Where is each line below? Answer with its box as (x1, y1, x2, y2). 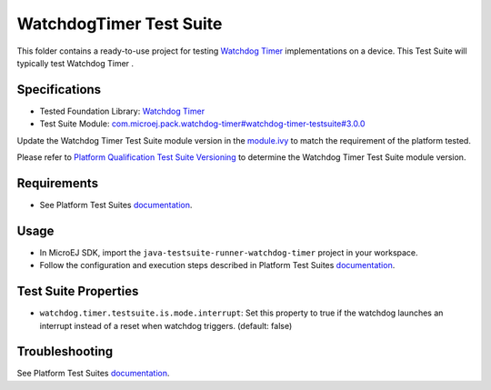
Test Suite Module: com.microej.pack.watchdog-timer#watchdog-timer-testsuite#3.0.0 (39, 118, 366, 129)
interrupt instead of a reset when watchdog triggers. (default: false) (39, 320, 293, 331)
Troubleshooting (16, 344, 114, 359)
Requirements (16, 175, 99, 191)
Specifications (16, 82, 102, 97)
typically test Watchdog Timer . (16, 57, 135, 68)
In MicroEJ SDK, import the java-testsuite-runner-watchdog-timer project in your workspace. (39, 246, 418, 258)
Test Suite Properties (16, 284, 139, 299)
